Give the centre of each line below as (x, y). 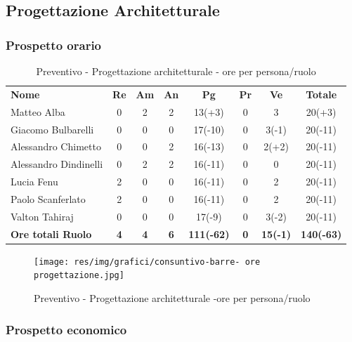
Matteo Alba (38, 111)
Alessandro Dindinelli (57, 164)
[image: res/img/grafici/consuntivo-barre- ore (147, 262)
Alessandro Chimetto (56, 146)
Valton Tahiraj (42, 216)
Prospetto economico (66, 329)
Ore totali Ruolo (51, 234)
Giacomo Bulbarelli (52, 129)
